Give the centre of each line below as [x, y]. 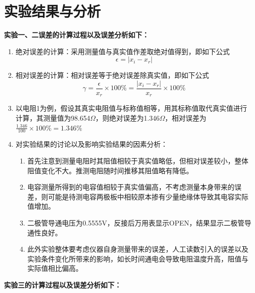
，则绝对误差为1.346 [127, 118]
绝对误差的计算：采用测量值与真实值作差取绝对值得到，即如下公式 [123, 51]
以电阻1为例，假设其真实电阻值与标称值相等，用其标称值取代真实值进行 [131, 108]
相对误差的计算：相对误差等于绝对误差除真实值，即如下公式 [112, 75]
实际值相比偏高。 [55, 268]
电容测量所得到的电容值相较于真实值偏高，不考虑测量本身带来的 [131, 187]
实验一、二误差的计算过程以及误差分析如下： [76, 35]
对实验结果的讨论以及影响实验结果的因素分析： [91, 144]
